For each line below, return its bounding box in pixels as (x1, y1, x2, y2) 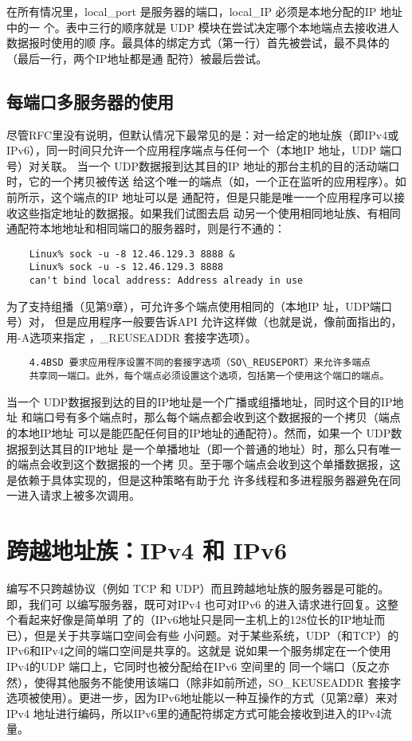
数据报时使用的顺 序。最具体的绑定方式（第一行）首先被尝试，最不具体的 (6, 34, 390, 51)
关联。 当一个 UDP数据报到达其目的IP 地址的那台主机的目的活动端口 (39, 157, 400, 174)
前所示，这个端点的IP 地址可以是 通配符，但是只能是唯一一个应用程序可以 (6, 188, 394, 205)
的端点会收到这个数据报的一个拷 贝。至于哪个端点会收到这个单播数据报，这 (6, 456, 401, 472)
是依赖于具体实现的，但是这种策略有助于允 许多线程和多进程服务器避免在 (6, 471, 390, 488)
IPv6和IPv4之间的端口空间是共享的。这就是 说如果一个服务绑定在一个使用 (6, 642, 391, 659)
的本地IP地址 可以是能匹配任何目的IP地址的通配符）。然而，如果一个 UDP (6, 424, 391, 441)
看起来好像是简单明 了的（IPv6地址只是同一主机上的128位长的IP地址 (17, 611, 375, 628)
